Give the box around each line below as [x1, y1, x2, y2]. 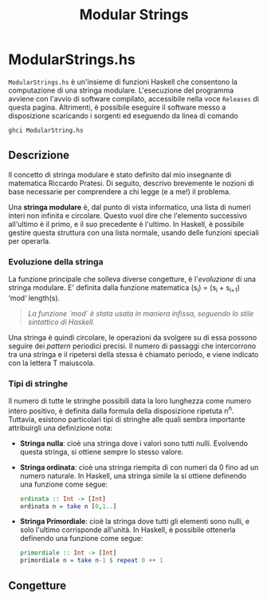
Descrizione [8, 149, 70, 162]
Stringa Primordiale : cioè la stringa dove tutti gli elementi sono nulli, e [19, 517, 249, 526]
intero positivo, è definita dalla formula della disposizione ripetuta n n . [8, 405, 234, 415]
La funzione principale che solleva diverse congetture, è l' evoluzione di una [8, 274, 257, 284]
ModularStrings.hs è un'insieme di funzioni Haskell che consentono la [8, 77, 238, 86]
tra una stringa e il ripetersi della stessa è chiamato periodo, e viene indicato [8, 349, 259, 359]
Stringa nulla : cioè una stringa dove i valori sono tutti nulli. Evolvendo [19, 438, 249, 448]
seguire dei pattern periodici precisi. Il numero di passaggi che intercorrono [8, 341, 257, 351]
